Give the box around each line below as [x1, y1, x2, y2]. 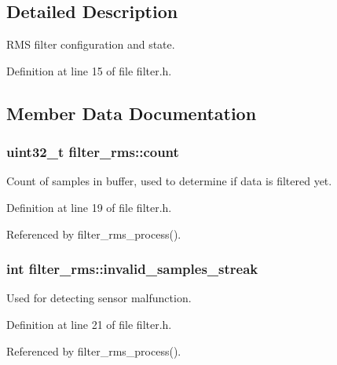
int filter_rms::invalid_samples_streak [6, 259, 258, 279]
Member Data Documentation [6, 100, 257, 125]
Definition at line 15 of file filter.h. [6, 62, 172, 78]
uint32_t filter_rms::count [6, 142, 179, 162]
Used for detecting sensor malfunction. [6, 290, 192, 306]
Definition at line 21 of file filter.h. [6, 316, 172, 332]
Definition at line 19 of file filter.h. [6, 199, 172, 215]
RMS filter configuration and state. [6, 36, 175, 53]
